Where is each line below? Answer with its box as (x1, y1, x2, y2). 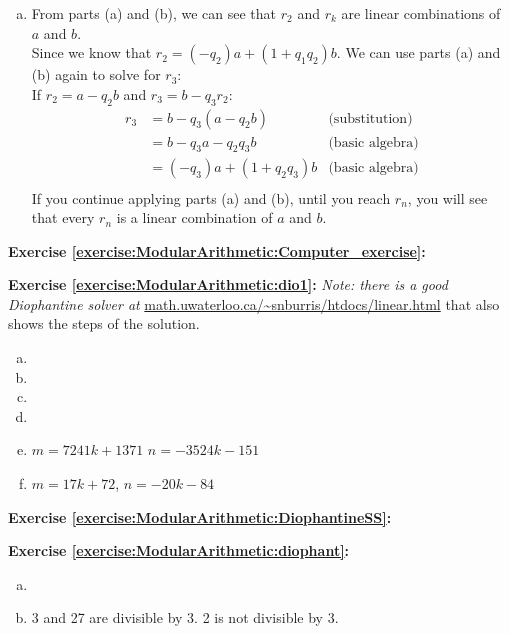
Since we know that (31, 42, 152, 63)
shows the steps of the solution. (8, 313, 200, 334)
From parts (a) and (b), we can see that (31, 3, 277, 23)
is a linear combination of (116, 207, 273, 228)
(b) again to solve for (31, 64, 161, 85)
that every (31, 207, 95, 228)
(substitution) (328, 111, 413, 126)
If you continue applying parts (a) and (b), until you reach (31, 187, 391, 208)
